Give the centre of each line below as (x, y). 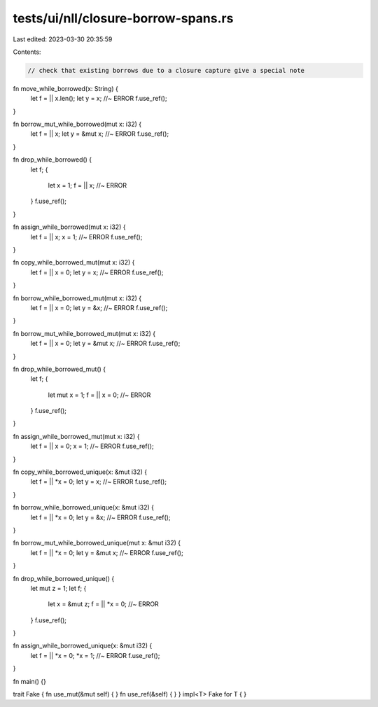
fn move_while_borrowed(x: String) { (65, 88)
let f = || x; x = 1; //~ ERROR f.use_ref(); (86, 237)
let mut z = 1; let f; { (58, 588)
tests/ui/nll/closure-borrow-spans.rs (123, 18)
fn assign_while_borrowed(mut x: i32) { (69, 227)
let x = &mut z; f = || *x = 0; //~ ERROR (103, 604)
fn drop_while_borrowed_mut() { (59, 369)
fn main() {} (30, 681)
